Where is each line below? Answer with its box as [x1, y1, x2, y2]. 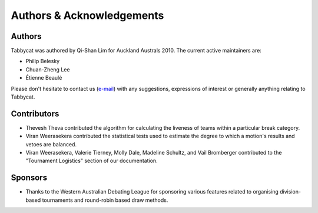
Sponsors [11, 173, 47, 183]
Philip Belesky [25, 58, 60, 65]
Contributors [11, 109, 59, 119]
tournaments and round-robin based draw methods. [42, 196, 168, 204]
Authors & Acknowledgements [11, 9, 164, 22]
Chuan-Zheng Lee [25, 65, 70, 73]
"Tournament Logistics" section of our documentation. [25, 157, 158, 165]
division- [280, 188, 302, 195]
